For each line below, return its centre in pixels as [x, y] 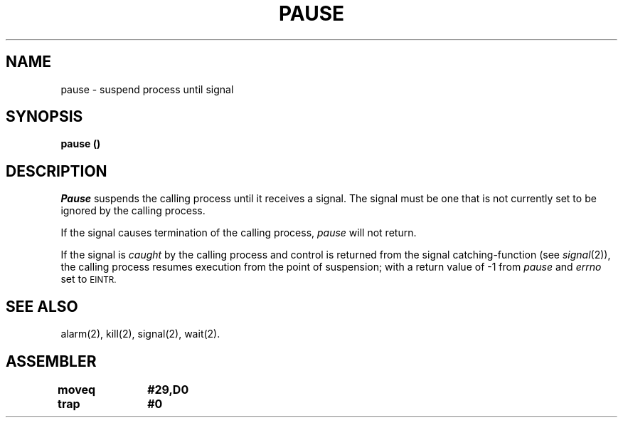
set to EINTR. [89, 279]
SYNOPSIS [44, 117]
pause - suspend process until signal [147, 89]
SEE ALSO [42, 306]
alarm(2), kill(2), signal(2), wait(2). [140, 334]
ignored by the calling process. [133, 211]
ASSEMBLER [51, 361]
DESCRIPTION [57, 171]
